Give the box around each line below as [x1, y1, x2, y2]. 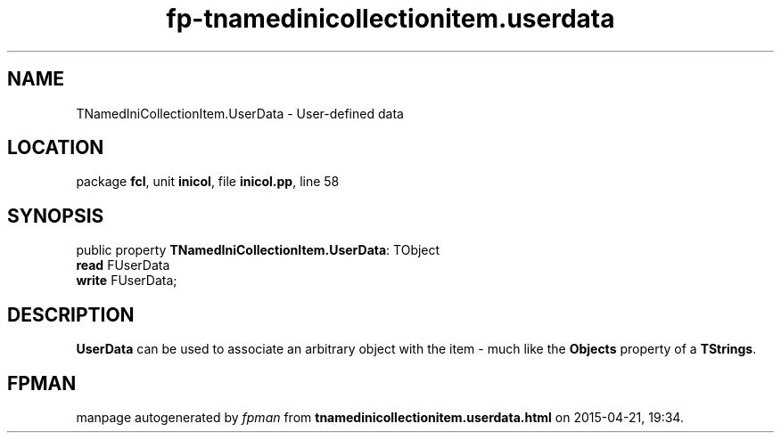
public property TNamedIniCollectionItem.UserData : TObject [76, 242, 440, 258]
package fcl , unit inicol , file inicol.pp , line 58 [76, 174, 340, 190]
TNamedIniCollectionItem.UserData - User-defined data [76, 105, 404, 121]
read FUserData [76, 257, 170, 273]
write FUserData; [76, 273, 177, 289]
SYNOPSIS [7, 204, 104, 227]
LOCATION [7, 136, 104, 159]
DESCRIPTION [7, 303, 135, 326]
